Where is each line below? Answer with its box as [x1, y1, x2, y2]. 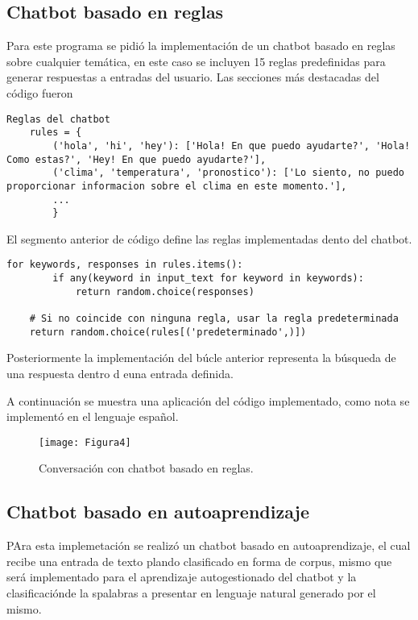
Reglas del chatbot [6, 113, 110, 125]
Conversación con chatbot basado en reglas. [39, 460, 254, 476]
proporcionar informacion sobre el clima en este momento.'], [6, 180, 347, 192]
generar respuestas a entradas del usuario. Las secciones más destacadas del [6, 69, 379, 85]
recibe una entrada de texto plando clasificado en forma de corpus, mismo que [6, 552, 392, 569]
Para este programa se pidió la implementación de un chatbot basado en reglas [6, 37, 395, 54]
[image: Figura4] [39, 436, 131, 448]
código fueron [6, 84, 73, 101]
